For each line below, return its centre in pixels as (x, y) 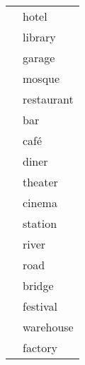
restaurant (48, 99)
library (39, 37)
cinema (40, 202)
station (40, 223)
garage (39, 57)
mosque (41, 78)
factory (40, 347)
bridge (38, 285)
